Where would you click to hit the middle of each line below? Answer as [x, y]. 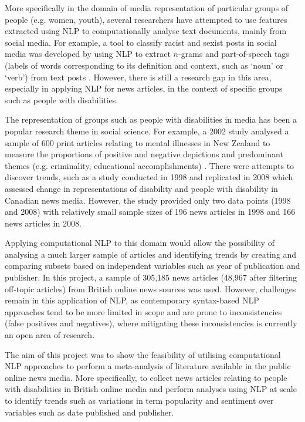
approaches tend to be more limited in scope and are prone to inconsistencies [143, 311]
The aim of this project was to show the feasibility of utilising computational [143, 354]
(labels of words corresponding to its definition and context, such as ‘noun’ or [144, 65]
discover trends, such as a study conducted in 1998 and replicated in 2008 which [149, 177]
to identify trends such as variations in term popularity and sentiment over [139, 400]
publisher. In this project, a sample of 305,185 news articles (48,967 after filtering [151, 277]
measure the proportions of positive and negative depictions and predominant [144, 154]
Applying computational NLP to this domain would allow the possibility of [140, 243]
